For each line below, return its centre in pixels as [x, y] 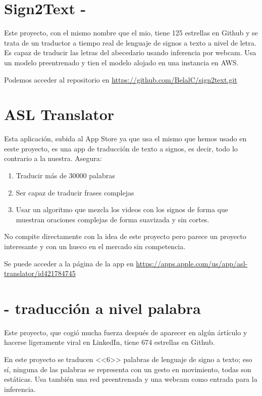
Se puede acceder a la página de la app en [69, 263]
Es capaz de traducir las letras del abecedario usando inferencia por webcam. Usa [130, 52]
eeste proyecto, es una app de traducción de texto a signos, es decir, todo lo [121, 148]
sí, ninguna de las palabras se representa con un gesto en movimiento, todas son [128, 369]
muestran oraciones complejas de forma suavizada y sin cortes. [113, 219]
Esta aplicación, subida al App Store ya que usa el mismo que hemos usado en [125, 138]
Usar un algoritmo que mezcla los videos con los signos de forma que [122, 209]
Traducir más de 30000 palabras [65, 175]
